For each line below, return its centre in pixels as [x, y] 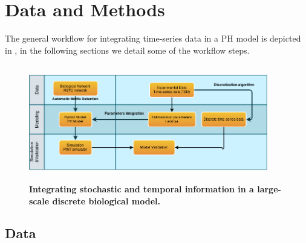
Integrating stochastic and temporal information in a [142, 188]
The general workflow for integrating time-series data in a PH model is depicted [153, 38]
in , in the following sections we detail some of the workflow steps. [127, 50]
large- [269, 188]
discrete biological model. [106, 200]
